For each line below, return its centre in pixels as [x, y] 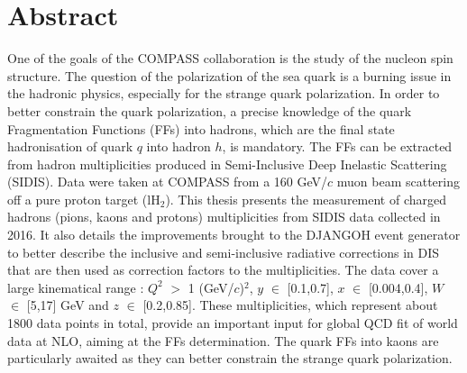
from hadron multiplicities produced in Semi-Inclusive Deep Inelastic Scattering [227, 164]
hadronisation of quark [70, 146]
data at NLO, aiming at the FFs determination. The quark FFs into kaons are [223, 340]
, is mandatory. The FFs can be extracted [337, 146]
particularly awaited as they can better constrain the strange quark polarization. [230, 358]
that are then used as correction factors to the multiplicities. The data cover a [223, 270]
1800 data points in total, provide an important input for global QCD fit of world [233, 323]
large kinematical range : [76, 287]
